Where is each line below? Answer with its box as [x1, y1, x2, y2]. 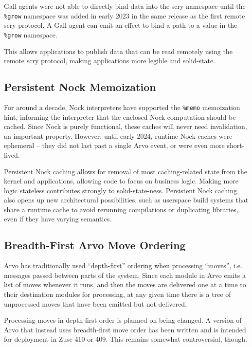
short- [227, 140, 245, 150]
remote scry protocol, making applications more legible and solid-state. [4, 55, 216, 66]
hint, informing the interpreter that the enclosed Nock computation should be [4, 111, 236, 122]
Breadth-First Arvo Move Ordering [4, 237, 186, 253]
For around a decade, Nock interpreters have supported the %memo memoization [4, 102, 240, 112]
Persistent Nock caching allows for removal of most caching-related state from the [4, 166, 248, 176]
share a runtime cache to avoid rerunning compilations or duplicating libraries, [4, 204, 238, 214]
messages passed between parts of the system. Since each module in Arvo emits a [4, 270, 246, 280]
